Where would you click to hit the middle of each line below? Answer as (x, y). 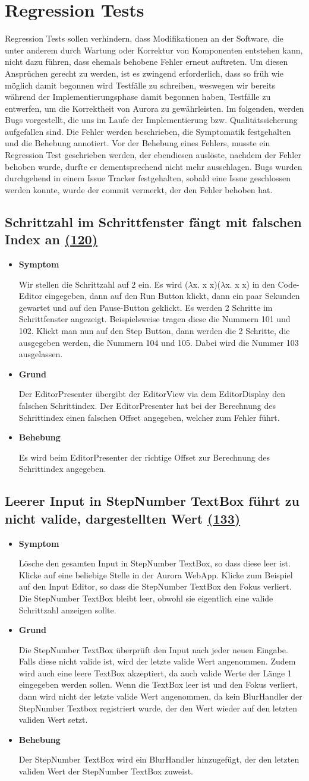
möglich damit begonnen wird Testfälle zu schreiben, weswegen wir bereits (140, 85)
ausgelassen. (41, 354)
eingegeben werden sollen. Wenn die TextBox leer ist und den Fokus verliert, (158, 684)
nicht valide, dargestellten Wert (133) (123, 518)
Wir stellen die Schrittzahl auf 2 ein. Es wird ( (103, 284)
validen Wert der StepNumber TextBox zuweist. (106, 771)
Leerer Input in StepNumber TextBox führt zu (152, 501)
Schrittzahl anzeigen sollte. (67, 610)
